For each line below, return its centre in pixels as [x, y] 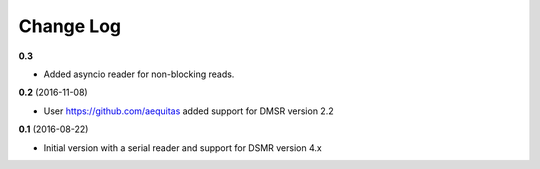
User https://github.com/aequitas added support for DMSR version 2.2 [188, 111]
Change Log [70, 26]
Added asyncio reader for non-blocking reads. [139, 74]
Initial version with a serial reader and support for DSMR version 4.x [182, 147]
